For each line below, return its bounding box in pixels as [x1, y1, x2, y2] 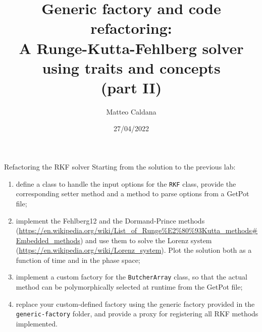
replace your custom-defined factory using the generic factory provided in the [16, 298, 255, 309]
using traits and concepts [42, 57, 221, 78]
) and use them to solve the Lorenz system [80, 235, 212, 245]
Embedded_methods [16, 235, 80, 245]
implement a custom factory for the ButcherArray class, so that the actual [16, 271, 247, 282]
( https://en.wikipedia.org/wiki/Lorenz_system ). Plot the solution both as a [16, 245, 252, 255]
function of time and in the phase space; [16, 254, 140, 265]
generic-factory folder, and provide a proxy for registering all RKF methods [16, 308, 258, 319]
